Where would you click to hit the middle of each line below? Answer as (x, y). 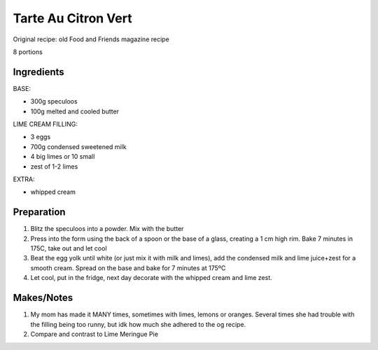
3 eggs (41, 137)
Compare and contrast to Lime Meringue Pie (94, 334)
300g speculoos (54, 101)
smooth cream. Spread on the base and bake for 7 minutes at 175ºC (128, 268)
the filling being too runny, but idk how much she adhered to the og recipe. (138, 324)
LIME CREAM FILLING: (45, 124)
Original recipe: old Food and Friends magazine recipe (91, 39)
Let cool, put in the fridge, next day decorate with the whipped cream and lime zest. (151, 278)
